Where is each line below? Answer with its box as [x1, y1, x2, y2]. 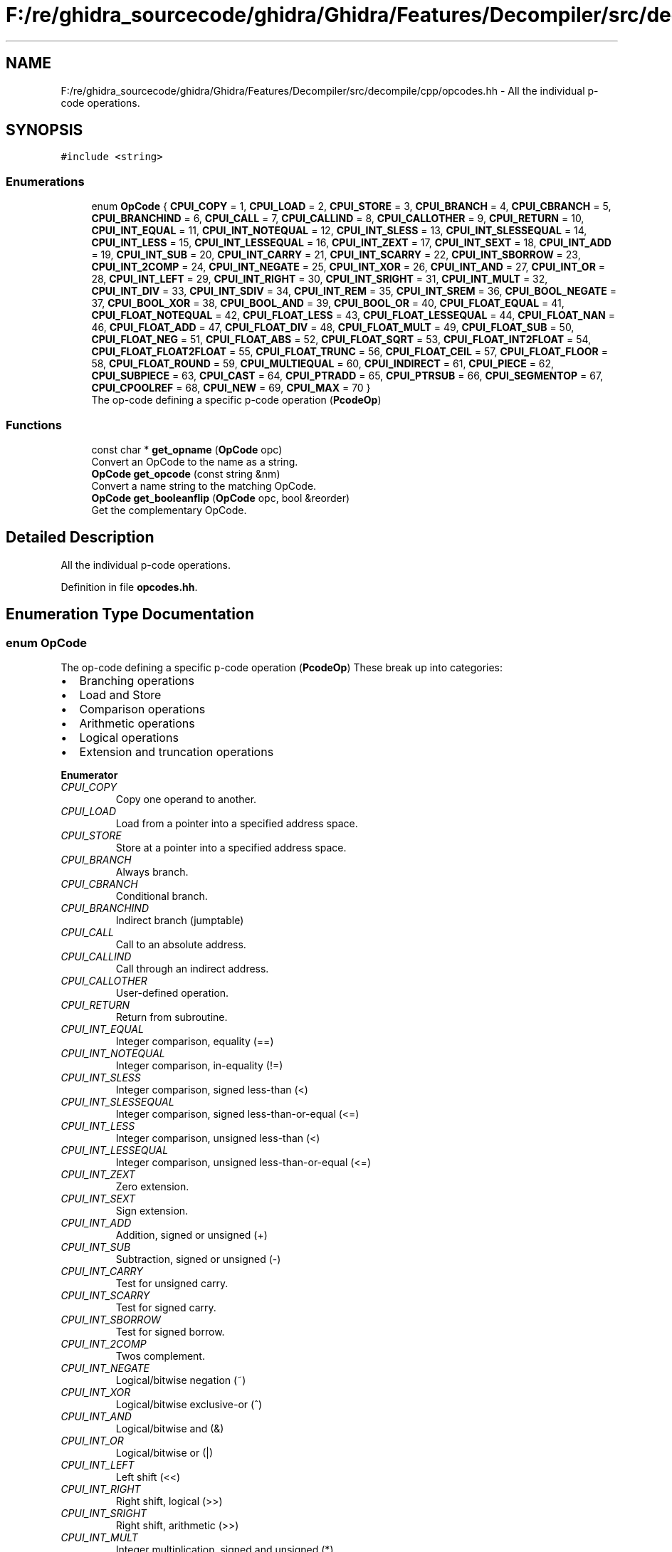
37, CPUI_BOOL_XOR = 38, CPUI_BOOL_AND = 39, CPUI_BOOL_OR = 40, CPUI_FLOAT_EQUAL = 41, [91, 297, 565, 310]
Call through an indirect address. [115, 963, 269, 975]
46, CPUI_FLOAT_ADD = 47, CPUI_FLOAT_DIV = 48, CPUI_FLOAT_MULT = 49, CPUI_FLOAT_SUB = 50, [91, 321, 574, 334]
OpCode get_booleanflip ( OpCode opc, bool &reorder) [91, 491, 350, 504]
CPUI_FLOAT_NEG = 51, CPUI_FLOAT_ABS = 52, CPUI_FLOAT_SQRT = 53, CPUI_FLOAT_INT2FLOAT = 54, [91, 333, 592, 346]
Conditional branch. [115, 890, 208, 902]
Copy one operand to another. [115, 793, 257, 805]
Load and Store [79, 688, 162, 702]
